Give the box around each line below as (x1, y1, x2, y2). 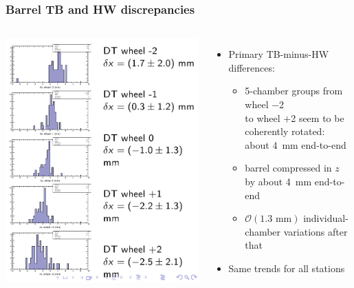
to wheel (245, 110, 280, 125)
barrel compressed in (245, 161, 332, 175)
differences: (228, 60, 275, 74)
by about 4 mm (245, 174, 312, 188)
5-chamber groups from (245, 83, 343, 98)
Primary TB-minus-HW (228, 47, 329, 61)
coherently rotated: (245, 124, 325, 138)
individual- (303, 211, 349, 225)
